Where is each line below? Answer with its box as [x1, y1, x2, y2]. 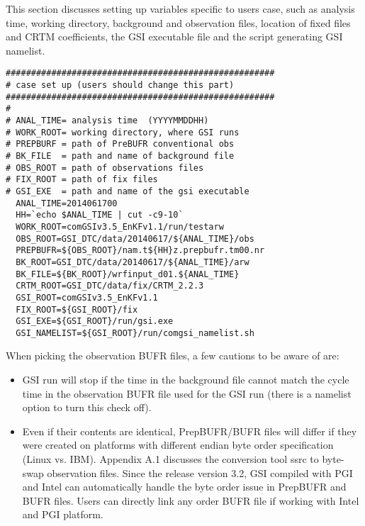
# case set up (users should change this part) [6, 80, 235, 91]
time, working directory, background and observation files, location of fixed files [6, 15, 351, 30]
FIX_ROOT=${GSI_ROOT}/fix [16, 304, 138, 315]
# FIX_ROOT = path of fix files [6, 174, 158, 185]
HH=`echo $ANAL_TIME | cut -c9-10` [16, 210, 184, 220]
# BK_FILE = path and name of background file [6, 150, 235, 161]
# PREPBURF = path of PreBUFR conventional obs [6, 139, 235, 150]
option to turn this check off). [22, 400, 152, 415]
